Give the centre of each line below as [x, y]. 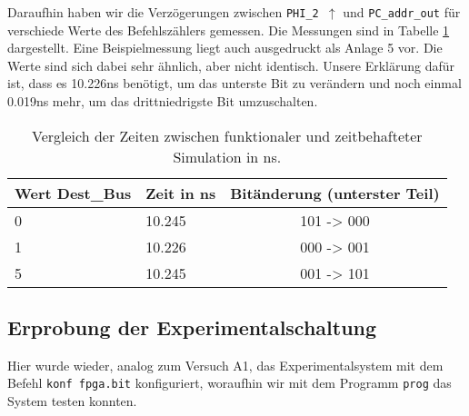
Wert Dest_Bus [73, 193]
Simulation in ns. [227, 156]
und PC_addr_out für [402, 12]
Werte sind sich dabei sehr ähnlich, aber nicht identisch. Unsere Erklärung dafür [231, 65]
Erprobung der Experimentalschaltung [192, 327]
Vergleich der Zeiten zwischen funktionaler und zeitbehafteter [227, 135]
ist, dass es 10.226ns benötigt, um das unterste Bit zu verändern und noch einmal [234, 83]
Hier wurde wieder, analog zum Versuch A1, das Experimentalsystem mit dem [225, 365]
